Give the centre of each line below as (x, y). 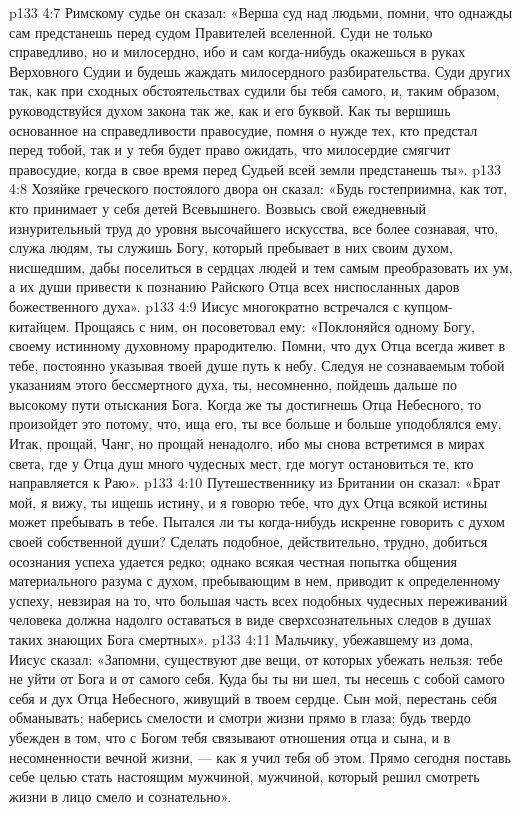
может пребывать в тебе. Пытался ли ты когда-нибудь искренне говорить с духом (257, 521)
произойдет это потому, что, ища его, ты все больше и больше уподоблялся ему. (255, 423)
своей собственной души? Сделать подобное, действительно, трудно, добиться (248, 541)
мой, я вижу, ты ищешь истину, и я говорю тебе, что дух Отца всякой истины (248, 501)
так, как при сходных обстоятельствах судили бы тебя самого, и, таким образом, (254, 90)
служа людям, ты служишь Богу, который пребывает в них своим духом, (231, 247)
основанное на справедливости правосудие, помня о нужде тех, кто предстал (243, 129)
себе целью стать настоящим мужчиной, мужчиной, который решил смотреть (244, 776)
